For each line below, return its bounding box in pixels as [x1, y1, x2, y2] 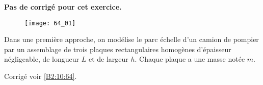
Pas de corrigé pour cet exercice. [4, 2, 122, 12]
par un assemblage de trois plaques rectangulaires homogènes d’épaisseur [4, 44, 231, 54]
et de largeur [88, 54, 128, 64]
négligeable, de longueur [4, 54, 80, 64]
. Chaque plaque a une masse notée [135, 54, 245, 64]
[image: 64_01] [24, 19, 76, 27]
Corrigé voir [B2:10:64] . [4, 71, 77, 81]
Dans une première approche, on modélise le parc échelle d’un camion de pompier [4, 34, 259, 45]
